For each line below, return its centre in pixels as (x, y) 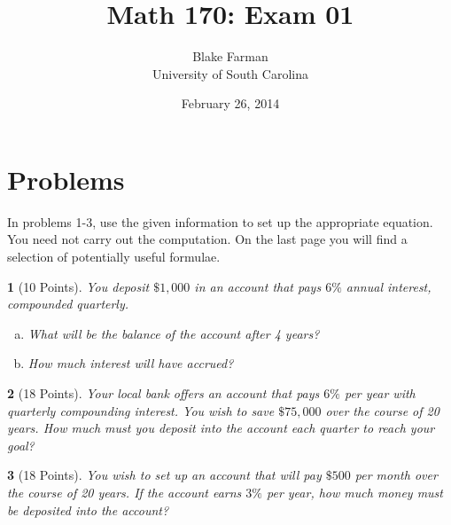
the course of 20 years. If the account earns (124, 492)
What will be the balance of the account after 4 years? (174, 333)
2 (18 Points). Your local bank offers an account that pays (163, 393)
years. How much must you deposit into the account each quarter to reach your (221, 428)
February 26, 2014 (230, 103)
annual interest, (389, 286)
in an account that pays (258, 286)
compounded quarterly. (68, 304)
